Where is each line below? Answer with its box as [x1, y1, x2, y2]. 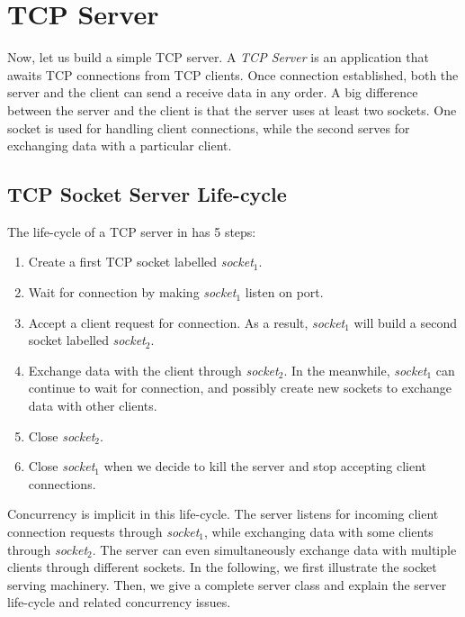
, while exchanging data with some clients [204, 522, 434, 541]
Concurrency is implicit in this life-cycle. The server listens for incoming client [7, 504, 439, 523]
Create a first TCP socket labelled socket [28, 252, 254, 271]
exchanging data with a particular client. [7, 136, 232, 155]
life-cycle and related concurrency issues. [7, 593, 231, 612]
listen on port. [245, 283, 324, 302]
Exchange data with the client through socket [28, 360, 279, 379]
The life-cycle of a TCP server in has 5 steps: [7, 222, 256, 240]
